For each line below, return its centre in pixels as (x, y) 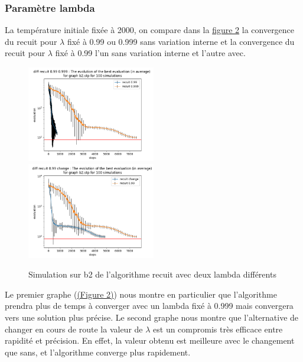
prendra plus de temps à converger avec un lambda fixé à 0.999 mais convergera (149, 306)
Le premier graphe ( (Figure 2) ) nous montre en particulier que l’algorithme (141, 294)
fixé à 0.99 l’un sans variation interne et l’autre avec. (150, 53)
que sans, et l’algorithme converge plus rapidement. (98, 352)
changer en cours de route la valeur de (74, 329)
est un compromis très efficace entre (218, 329)
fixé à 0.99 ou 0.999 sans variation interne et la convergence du (181, 41)
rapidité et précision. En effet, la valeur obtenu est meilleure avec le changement (150, 340)
